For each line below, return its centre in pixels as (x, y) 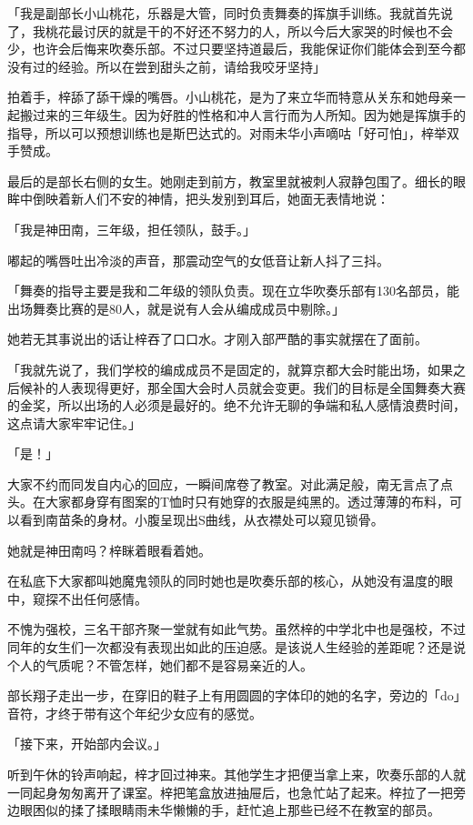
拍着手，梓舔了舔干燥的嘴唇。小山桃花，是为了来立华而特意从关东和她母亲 (230, 97)
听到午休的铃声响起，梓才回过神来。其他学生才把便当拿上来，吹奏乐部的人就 (236, 774)
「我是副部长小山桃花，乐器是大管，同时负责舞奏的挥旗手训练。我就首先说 (230, 13)
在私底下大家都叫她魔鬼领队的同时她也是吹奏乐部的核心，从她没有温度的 (224, 581)
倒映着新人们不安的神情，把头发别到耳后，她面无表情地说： (211, 199)
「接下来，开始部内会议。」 (87, 744)
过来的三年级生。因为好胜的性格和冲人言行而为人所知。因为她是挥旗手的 (249, 114)
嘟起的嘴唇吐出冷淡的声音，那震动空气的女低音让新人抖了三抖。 (198, 260)
